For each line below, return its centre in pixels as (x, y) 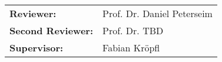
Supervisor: (37, 48)
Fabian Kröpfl (131, 48)
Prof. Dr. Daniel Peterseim (158, 13)
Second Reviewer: (52, 30)
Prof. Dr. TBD (133, 30)
